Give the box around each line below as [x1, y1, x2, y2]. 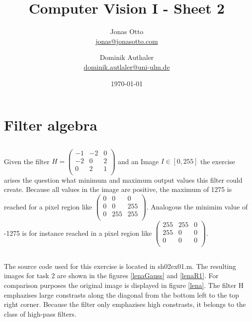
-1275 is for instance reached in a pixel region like [4, 227, 152, 238]
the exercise [200, 156, 235, 166]
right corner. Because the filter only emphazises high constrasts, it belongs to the [4, 299, 246, 309]
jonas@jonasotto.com [96, 36, 158, 46]
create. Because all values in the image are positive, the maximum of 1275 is [4, 184, 232, 194]
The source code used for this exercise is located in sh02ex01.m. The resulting [4, 261, 236, 271]
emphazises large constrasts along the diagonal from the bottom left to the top [4, 289, 239, 300]
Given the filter [4, 156, 50, 166]
